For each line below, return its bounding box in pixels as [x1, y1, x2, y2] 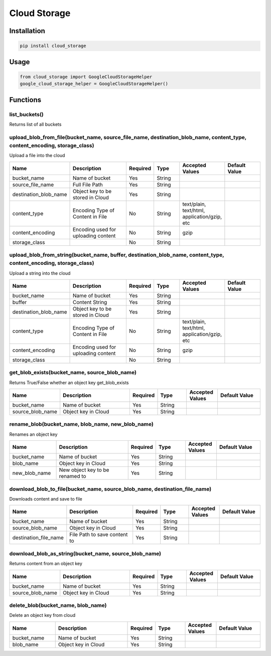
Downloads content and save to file [9, 496, 82, 502]
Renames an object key [9, 431, 58, 437]
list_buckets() [9, 111, 44, 118]
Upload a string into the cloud [9, 270, 71, 276]
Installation [9, 27, 45, 35]
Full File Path [73, 181, 103, 188]
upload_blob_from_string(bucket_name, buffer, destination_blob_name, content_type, [9, 251, 224, 258]
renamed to [59, 473, 86, 480]
